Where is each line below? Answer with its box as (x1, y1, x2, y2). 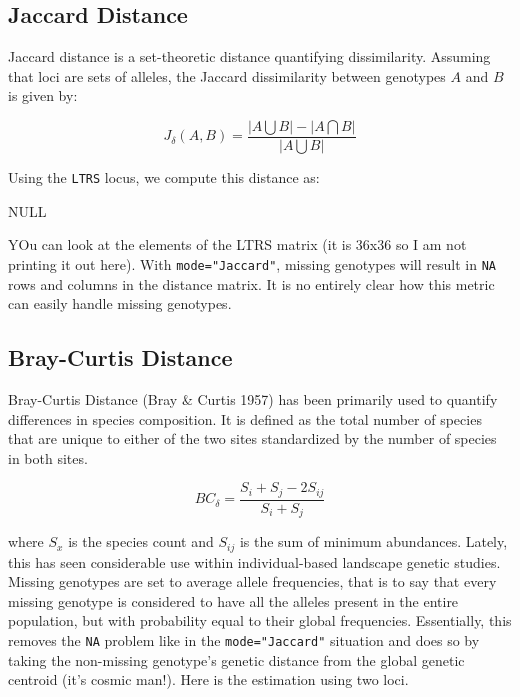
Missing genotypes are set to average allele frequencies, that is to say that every (8, 571, 497, 592)
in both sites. (8, 447, 88, 468)
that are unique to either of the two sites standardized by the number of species (8, 428, 497, 449)
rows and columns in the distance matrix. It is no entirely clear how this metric (8, 273, 495, 294)
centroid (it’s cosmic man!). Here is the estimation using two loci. (8, 669, 409, 690)
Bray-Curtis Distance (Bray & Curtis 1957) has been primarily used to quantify (8, 388, 498, 409)
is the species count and (68, 531, 214, 552)
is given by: (8, 85, 78, 106)
